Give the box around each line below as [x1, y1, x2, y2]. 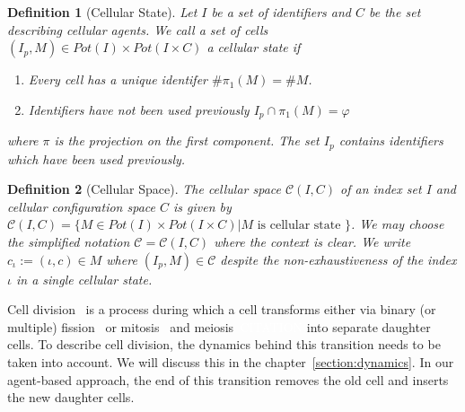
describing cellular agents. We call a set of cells [7, 20, 268, 39]
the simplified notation [7, 232, 130, 251]
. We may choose [351, 215, 444, 233]
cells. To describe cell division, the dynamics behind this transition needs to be [7, 335, 441, 354]
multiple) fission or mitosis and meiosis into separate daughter [7, 317, 431, 336]
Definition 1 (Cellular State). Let [7, 3, 197, 21]
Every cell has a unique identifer [28, 70, 207, 89]
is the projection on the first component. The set [54, 131, 320, 150]
